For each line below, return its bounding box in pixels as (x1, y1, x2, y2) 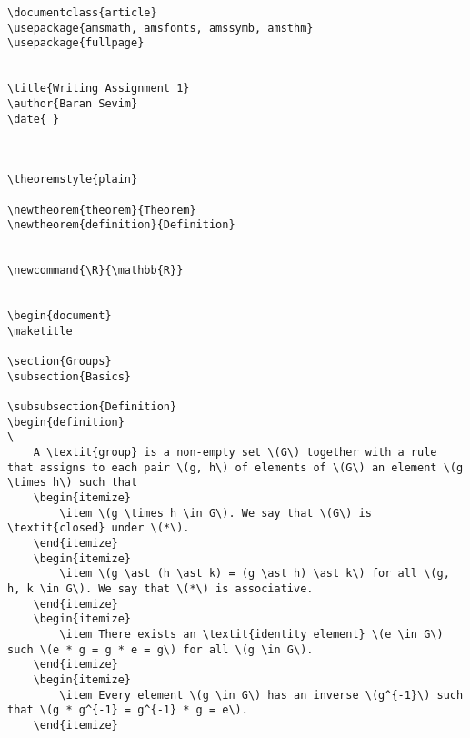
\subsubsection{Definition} (7, 400, 177, 414)
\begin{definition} (7, 415, 125, 429)
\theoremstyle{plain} (7, 173, 138, 187)
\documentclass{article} (7, 6, 157, 19)
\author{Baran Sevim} (7, 96, 138, 110)
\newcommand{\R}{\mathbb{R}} (7, 264, 184, 278)
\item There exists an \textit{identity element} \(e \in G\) (59, 627, 444, 641)
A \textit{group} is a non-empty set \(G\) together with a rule (33, 446, 437, 460)
